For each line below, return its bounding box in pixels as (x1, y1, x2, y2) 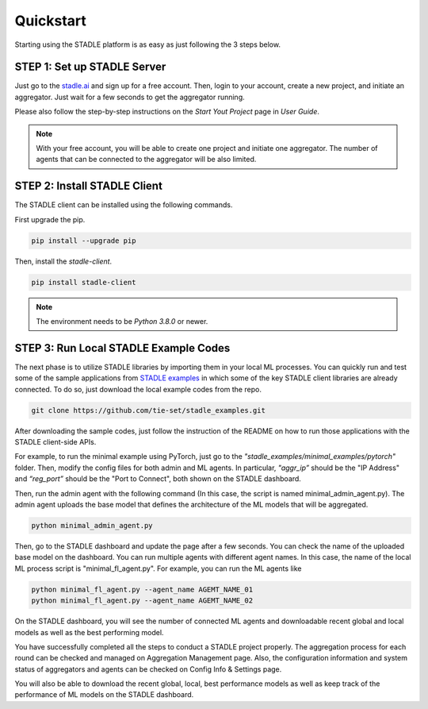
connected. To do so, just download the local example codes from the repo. (14, 384, 262, 394)
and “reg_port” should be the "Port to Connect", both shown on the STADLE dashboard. (14, 474, 301, 484)
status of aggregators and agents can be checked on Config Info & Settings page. (14, 664, 282, 674)
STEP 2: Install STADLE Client (14, 179, 162, 193)
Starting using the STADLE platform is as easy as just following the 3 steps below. (14, 40, 281, 49)
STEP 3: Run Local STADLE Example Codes (14, 341, 231, 355)
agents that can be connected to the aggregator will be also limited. (36, 155, 257, 164)
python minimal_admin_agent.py (31, 521, 154, 530)
